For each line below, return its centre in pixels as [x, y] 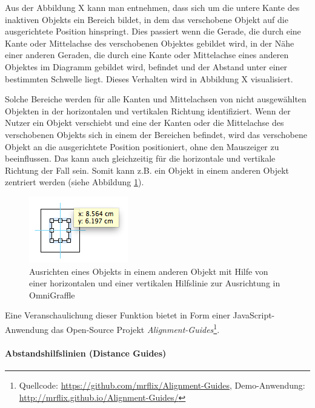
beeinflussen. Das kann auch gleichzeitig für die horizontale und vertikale [140, 158]
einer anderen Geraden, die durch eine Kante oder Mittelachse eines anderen [147, 55]
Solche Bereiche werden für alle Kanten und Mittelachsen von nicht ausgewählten [156, 99]
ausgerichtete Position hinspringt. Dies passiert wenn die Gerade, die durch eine [153, 31]
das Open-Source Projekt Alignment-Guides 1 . [135, 328]
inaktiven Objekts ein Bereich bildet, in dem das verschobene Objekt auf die [147, 19]
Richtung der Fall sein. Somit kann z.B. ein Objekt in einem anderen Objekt [147, 170]
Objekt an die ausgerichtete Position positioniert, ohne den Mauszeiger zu [142, 146]
